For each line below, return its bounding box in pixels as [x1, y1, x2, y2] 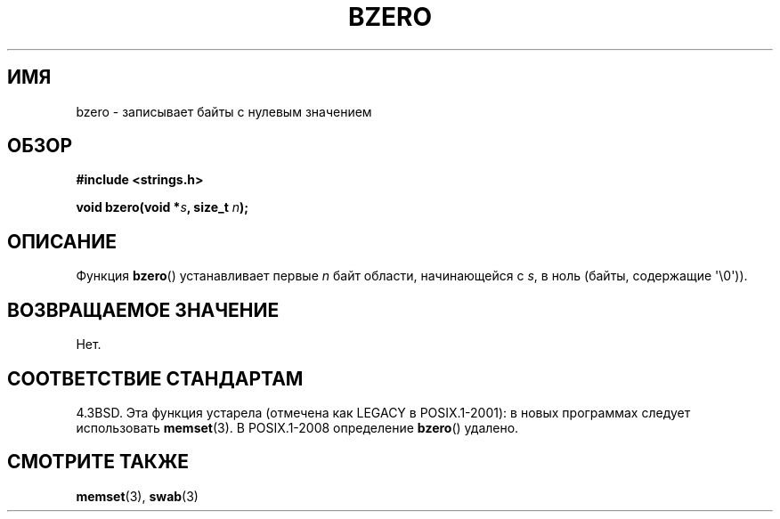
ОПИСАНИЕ [7, 230, 117, 253]
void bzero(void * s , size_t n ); [76, 199, 249, 215]
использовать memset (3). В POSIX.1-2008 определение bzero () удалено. [76, 419, 519, 435]
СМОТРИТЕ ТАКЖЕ [7, 450, 190, 474]
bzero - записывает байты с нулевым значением [76, 103, 372, 119]
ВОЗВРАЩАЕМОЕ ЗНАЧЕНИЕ [7, 298, 280, 321]
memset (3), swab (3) [76, 488, 199, 504]
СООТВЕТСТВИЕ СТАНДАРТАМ [7, 367, 304, 390]
